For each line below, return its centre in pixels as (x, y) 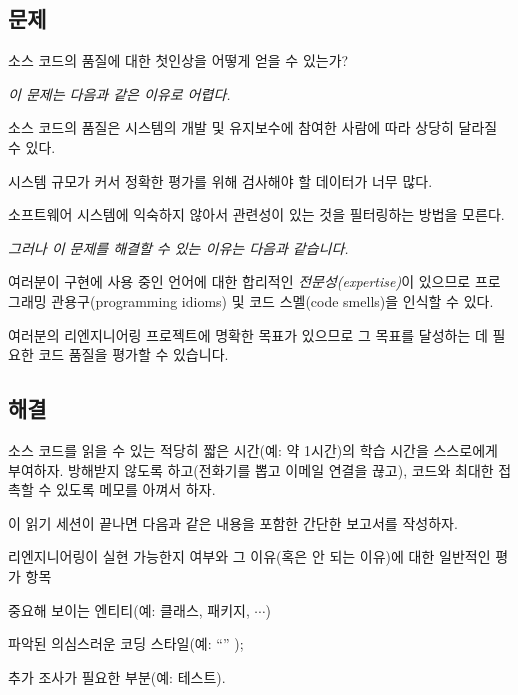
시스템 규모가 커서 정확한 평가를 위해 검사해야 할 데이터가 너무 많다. (220, 180)
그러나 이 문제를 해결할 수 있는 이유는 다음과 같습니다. (178, 247)
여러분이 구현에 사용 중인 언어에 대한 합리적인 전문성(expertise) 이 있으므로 (239, 281)
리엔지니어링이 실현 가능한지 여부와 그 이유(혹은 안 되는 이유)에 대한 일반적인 (249, 556)
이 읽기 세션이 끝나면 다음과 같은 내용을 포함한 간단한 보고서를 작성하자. (233, 522)
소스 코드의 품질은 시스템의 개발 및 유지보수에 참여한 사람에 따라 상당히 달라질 (253, 127)
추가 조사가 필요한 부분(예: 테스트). (117, 676)
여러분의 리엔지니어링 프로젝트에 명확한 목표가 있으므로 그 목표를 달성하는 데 (248, 334)
